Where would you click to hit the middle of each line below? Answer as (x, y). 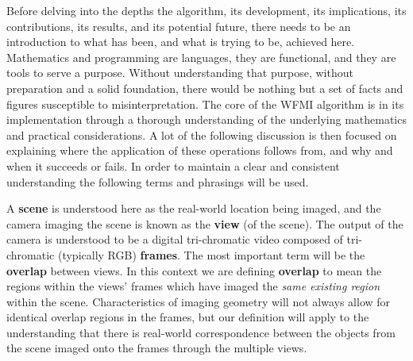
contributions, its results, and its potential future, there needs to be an (179, 26)
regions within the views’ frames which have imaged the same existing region (193, 286)
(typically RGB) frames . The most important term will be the (211, 254)
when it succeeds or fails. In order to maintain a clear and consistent (173, 165)
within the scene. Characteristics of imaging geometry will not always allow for (199, 301)
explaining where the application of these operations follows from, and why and (200, 150)
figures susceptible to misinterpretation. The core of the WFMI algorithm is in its (205, 104)
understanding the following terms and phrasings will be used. (158, 181)
